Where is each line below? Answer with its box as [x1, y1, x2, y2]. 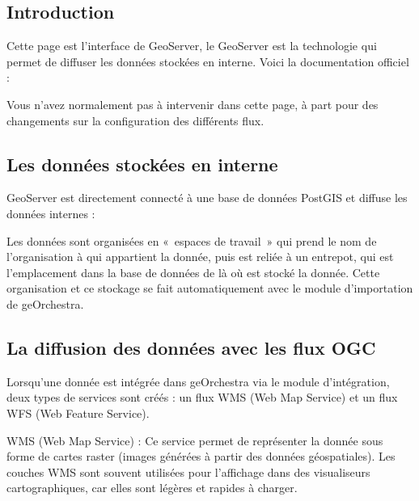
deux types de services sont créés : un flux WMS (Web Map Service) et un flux [6, 389, 398, 406]
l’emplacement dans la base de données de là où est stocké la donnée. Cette [6, 263, 380, 280]
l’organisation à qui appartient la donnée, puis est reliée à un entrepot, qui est [6, 248, 394, 265]
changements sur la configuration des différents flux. [6, 112, 265, 128]
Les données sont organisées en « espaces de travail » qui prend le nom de [6, 232, 377, 249]
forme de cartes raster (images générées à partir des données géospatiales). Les [6, 448, 396, 465]
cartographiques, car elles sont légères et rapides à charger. [6, 479, 298, 496]
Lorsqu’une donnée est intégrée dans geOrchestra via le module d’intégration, [6, 373, 390, 389]
